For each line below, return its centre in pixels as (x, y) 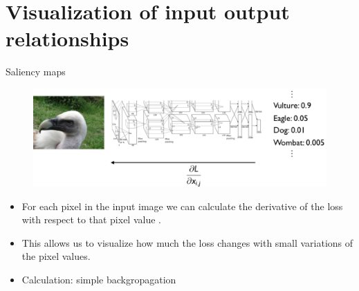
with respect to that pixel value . (91, 219)
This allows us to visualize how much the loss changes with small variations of (187, 242)
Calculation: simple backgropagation (99, 279)
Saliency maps (36, 72)
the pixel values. (56, 256)
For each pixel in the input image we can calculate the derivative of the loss (182, 206)
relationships (67, 38)
